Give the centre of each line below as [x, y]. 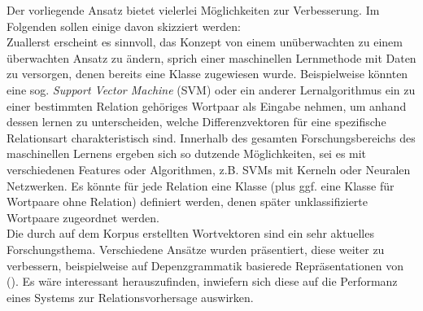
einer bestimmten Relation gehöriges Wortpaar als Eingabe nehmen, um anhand [207, 105]
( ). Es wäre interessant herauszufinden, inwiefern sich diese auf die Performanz [202, 281]
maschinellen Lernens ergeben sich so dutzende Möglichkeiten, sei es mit [187, 153]
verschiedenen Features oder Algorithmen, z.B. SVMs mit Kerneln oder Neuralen [209, 169]
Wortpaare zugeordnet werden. [83, 217]
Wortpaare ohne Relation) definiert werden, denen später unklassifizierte [188, 201]
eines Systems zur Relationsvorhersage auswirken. [130, 297]
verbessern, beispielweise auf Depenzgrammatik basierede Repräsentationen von [205, 265]
